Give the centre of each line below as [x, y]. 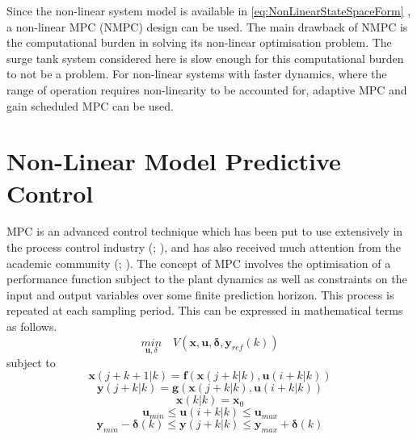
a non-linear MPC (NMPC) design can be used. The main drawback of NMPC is [207, 26]
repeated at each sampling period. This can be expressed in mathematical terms [205, 310]
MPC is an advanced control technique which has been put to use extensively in [205, 231]
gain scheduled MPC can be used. [90, 105]
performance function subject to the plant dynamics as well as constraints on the [207, 279]
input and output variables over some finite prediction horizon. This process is [200, 294]
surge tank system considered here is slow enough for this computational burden [205, 58]
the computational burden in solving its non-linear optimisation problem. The [199, 42]
